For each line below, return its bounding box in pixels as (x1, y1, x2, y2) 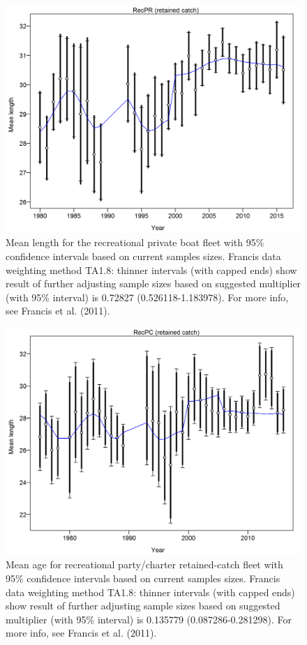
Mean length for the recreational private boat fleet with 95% (6, 235, 264, 250)
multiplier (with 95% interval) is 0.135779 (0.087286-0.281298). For (6, 612, 292, 626)
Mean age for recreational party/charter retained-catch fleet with (6, 557, 283, 572)
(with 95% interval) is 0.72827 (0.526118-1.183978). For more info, (6, 289, 289, 304)
